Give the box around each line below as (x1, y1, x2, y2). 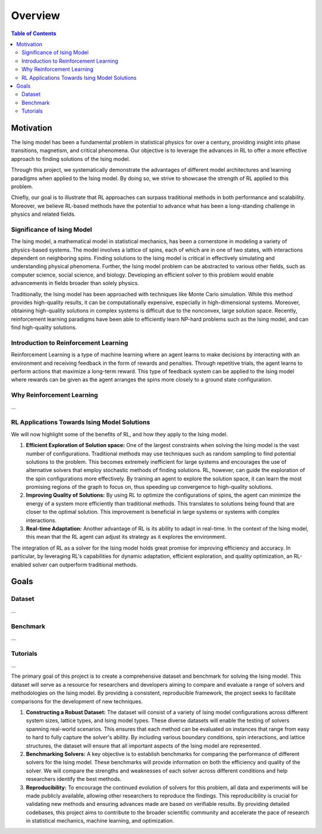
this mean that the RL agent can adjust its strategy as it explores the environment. (26, 534, 227, 541)
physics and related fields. (11, 210, 76, 218)
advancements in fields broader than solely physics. (11, 280, 140, 287)
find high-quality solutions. (11, 324, 77, 331)
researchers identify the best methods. (26, 776, 122, 783)
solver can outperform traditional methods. (32, 561, 138, 568)
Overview (11, 9, 60, 22)
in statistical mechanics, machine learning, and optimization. (26, 817, 174, 824)
